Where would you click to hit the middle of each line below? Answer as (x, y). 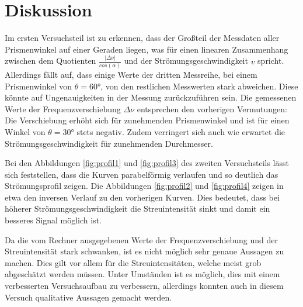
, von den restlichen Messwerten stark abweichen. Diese (199, 86)
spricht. (271, 61)
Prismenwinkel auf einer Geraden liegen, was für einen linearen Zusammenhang (147, 49)
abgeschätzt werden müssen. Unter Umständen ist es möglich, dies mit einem (142, 274)
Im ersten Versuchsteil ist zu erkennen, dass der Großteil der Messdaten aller (142, 38)
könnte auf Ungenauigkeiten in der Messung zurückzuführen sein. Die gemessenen (151, 97)
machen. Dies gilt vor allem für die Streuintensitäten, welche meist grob (133, 262)
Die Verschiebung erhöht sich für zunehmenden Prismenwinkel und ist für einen (147, 120)
